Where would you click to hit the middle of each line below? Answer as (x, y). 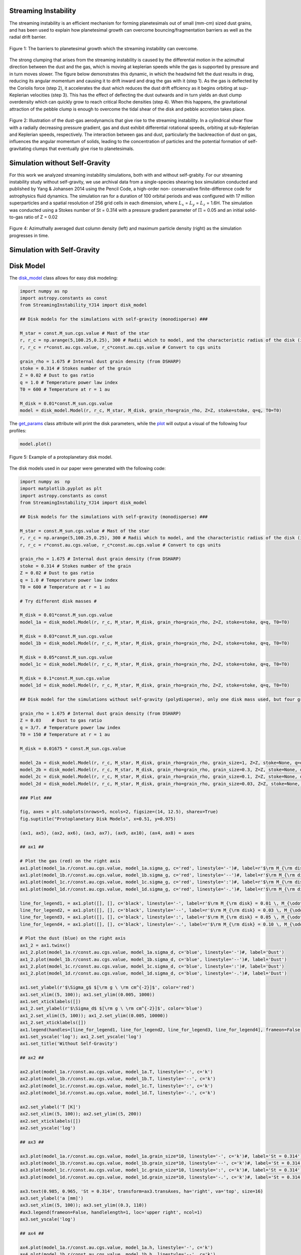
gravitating (21, 149)
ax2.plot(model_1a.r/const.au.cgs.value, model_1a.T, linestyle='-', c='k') (116, 1072)
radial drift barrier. (28, 37)
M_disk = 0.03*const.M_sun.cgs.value (66, 636)
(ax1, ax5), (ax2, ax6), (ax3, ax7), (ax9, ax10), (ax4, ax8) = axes (107, 833)
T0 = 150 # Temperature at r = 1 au (65, 735)
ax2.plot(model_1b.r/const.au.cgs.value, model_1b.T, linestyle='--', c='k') (118, 1079)
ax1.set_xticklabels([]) (50, 1001)
